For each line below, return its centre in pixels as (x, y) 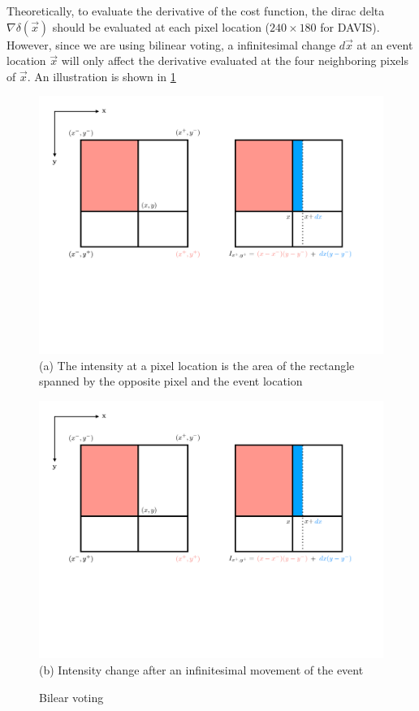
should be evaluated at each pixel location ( (161, 26)
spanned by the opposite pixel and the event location (171, 381)
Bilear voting (71, 697)
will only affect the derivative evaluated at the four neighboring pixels (235, 60)
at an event (385, 44)
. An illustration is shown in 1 (102, 76)
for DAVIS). (350, 26)
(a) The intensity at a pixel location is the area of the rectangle (197, 365)
